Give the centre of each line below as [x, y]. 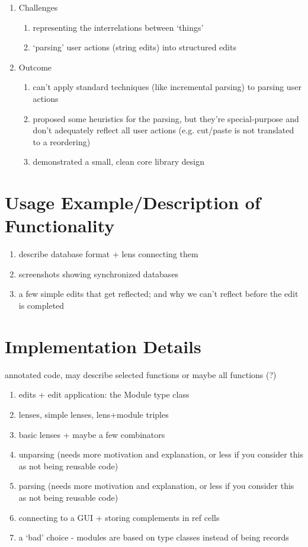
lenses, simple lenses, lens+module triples [94, 414]
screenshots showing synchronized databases [99, 273]
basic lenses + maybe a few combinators [92, 434]
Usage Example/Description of [133, 202]
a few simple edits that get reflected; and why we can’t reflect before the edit [158, 294]
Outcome [35, 67]
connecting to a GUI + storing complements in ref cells [119, 517]
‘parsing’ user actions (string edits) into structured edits [134, 47]
